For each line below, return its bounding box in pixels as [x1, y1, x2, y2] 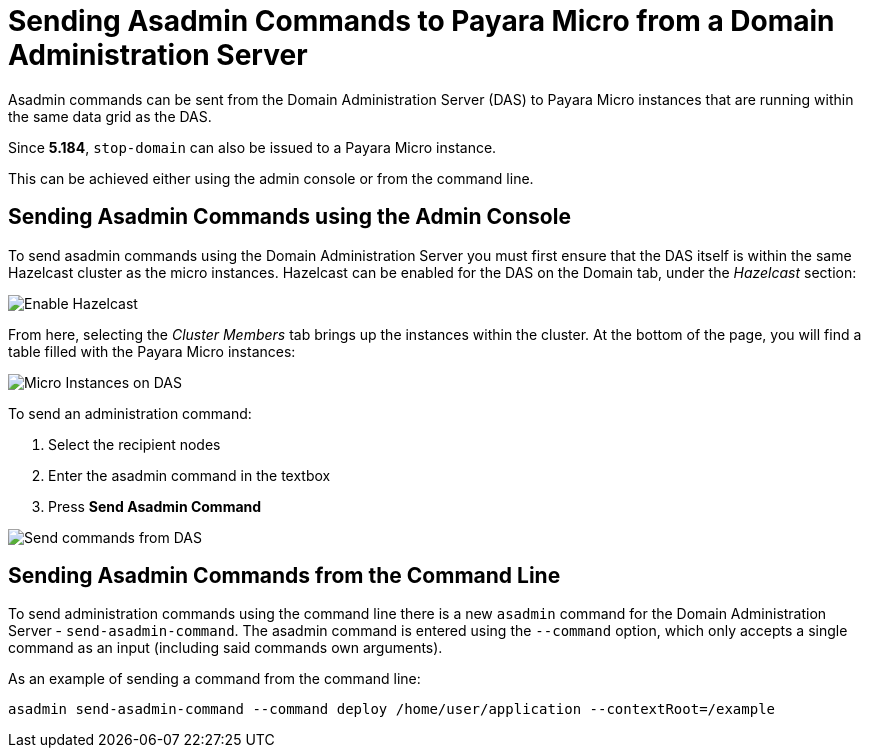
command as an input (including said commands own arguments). [8, 639, 443, 657]
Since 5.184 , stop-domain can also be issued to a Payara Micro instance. [8, 138, 497, 156]
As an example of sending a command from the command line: [8, 670, 421, 688]
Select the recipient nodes [48, 435, 221, 453]
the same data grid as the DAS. [8, 107, 212, 125]
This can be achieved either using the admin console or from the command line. [8, 169, 534, 187]
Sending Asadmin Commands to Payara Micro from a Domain [8, 4, 835, 38]
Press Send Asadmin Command [48, 497, 262, 515]
